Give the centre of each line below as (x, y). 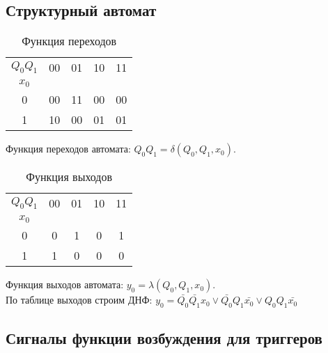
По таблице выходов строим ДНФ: (79, 300)
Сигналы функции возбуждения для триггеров (164, 338)
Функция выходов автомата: (65, 284)
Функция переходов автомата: (68, 149)
